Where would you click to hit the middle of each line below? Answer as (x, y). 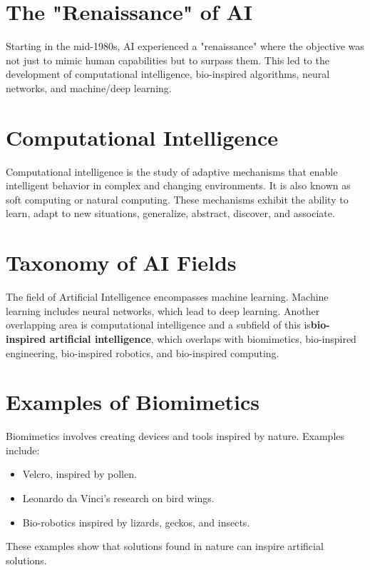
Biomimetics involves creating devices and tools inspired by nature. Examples (175, 436)
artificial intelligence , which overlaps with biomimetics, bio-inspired (203, 338)
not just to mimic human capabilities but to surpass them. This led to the (168, 60)
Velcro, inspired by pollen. (79, 474)
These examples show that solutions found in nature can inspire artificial (165, 546)
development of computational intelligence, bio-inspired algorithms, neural (168, 74)
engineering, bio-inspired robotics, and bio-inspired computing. (143, 352)
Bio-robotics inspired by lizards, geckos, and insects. (136, 522)
